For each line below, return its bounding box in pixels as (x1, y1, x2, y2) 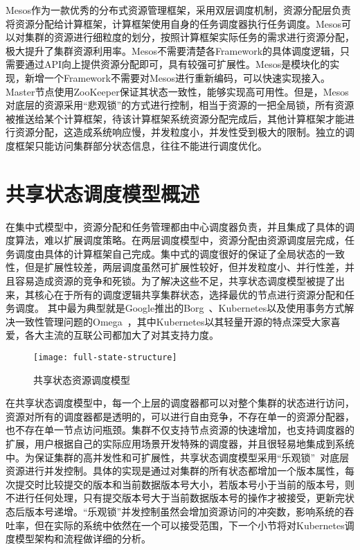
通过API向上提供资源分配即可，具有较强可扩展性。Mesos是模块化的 (24, 57, 330, 71)
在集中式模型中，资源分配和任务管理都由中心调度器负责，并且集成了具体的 (6, 219, 345, 233)
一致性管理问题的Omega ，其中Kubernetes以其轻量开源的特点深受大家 (15, 314, 331, 328)
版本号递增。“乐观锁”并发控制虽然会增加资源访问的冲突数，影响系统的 (24, 504, 345, 518)
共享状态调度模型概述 (6, 179, 200, 207)
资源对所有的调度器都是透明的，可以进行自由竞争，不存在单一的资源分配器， (6, 409, 354, 423)
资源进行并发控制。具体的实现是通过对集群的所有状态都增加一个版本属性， (6, 463, 345, 478)
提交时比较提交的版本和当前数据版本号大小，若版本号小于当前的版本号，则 (15, 477, 354, 491)
